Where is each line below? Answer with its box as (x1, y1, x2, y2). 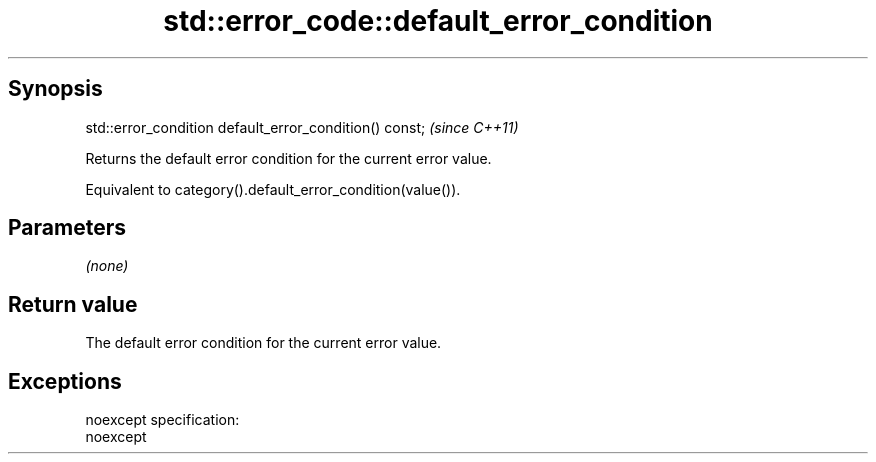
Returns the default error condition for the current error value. (85, 149, 492, 167)
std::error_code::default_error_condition (163, 4, 713, 38)
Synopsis (8, 76, 103, 102)
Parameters (8, 215, 126, 241)
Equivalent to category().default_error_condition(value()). (85, 180, 461, 198)
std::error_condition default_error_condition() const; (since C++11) (85, 118, 519, 136)
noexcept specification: (85, 411, 240, 429)
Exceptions (8, 368, 122, 394)
